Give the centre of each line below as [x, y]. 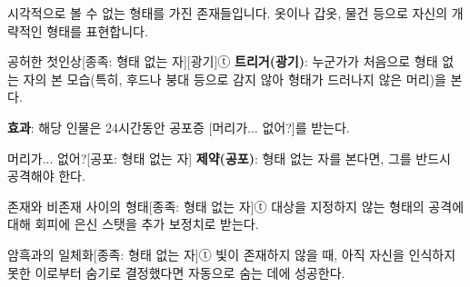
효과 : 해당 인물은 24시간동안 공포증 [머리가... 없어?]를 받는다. [179, 127]
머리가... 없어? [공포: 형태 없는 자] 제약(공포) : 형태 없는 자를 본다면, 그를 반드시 [229, 158]
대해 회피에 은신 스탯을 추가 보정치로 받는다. [133, 224]
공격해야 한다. [46, 176]
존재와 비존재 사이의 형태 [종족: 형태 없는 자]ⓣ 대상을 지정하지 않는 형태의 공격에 [236, 206]
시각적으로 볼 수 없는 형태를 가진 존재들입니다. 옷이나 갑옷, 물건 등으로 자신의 [228, 13]
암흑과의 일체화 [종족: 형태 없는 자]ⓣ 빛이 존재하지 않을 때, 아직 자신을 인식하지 [232, 254]
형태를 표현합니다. [97, 30]
